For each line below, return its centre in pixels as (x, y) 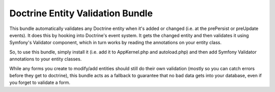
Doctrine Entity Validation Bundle (81, 13)
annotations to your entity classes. (46, 59)
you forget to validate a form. (40, 83)
